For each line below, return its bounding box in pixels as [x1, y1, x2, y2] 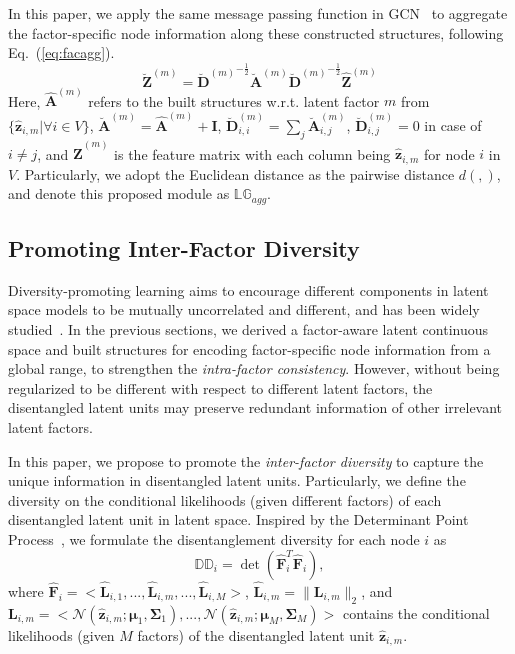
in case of [424, 114, 482, 135]
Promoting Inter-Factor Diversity [8, 233, 360, 264]
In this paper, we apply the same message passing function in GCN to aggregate [8, 3, 508, 23]
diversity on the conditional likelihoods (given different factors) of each [8, 489, 442, 510]
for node [424, 143, 475, 164]
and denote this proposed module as [8, 183, 230, 204]
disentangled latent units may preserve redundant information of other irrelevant [8, 397, 503, 418]
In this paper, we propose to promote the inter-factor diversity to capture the [8, 450, 484, 471]
